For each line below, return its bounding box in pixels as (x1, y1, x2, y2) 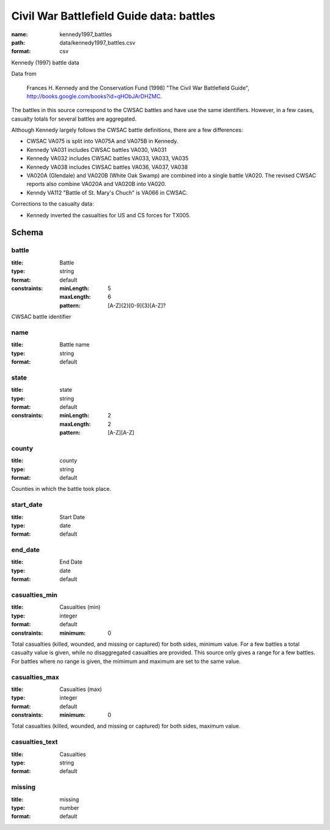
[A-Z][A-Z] (108, 429, 134, 436)
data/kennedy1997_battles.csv (59, 39, 136, 46)
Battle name (59, 341, 90, 348)
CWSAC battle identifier (11, 313, 71, 321)
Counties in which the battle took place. (11, 485, 111, 493)
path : (11, 39, 26, 46)
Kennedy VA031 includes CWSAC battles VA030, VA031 (26, 146, 167, 153)
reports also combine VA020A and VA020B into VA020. (26, 181, 166, 188)
